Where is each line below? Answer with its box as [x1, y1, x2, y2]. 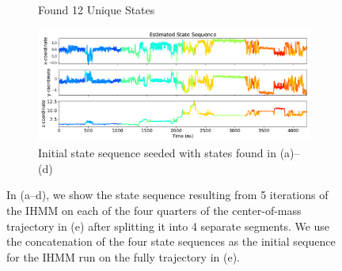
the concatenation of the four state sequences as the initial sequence [6, 233, 336, 250]
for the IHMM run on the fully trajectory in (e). [6, 248, 240, 265]
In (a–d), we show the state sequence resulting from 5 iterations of [6, 186, 329, 203]
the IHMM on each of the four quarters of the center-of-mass [6, 202, 302, 219]
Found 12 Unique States [38, 2, 155, 17]
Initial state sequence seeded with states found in [38, 145, 276, 161]
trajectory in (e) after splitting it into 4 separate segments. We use [6, 217, 330, 234]
